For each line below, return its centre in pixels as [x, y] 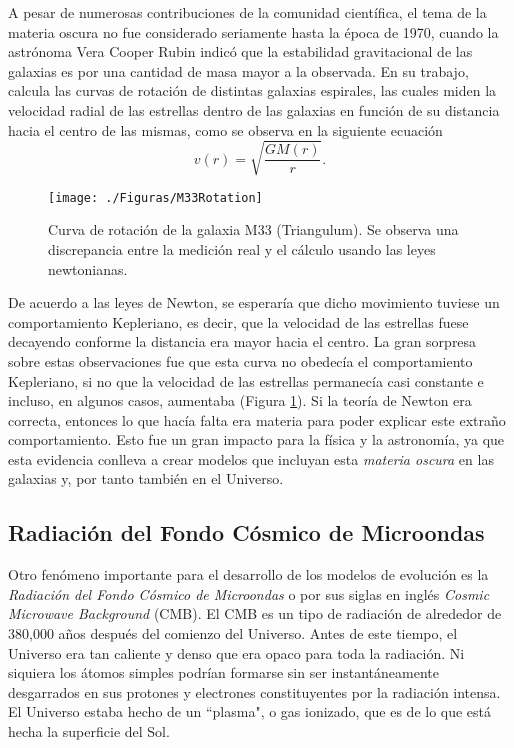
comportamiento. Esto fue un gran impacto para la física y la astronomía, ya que [256, 439]
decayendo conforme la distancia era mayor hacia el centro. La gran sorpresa [242, 341]
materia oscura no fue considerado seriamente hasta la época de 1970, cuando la [253, 31]
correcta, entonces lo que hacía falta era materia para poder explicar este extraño [257, 419]
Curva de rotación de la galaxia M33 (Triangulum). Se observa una [253, 229]
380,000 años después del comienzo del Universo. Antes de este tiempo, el [233, 633]
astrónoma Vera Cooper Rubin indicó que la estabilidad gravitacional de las [240, 51]
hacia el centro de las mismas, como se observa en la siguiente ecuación [225, 129]
